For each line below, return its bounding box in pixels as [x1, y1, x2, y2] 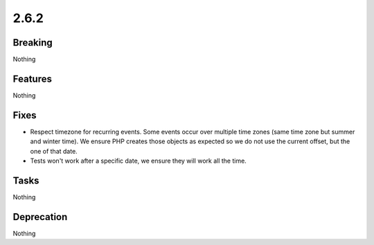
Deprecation [12, 211, 68, 223]
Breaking [12, 37, 53, 48]
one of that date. [30, 147, 78, 155]
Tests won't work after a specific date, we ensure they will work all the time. [30, 156, 247, 165]
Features [12, 73, 52, 84]
